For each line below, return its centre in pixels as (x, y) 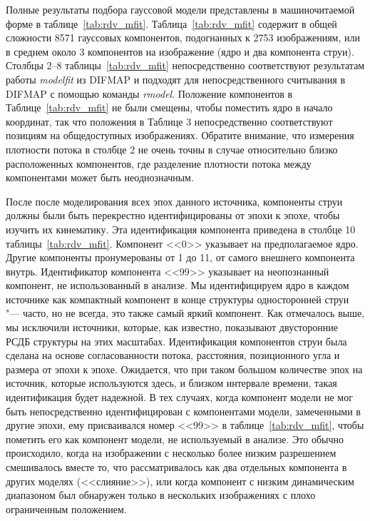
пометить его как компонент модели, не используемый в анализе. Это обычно (175, 439)
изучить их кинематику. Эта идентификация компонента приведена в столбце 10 (181, 229)
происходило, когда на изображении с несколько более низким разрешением (171, 453)
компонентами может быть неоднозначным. (100, 177)
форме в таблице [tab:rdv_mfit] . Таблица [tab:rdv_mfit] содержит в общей (171, 23)
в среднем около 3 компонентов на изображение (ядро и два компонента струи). (180, 51)
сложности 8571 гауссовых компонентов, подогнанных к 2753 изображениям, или (183, 37)
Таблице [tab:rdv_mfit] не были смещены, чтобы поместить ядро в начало (169, 107)
